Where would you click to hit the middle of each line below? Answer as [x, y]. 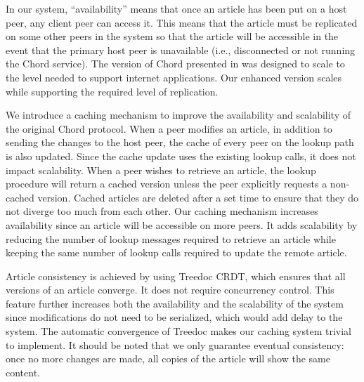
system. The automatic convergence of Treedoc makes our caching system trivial [179, 331]
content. [23, 372]
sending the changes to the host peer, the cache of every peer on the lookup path [180, 142]
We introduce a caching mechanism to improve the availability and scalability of [178, 115]
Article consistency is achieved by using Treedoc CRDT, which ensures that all [176, 276]
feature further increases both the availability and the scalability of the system [175, 303]
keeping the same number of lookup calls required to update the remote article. [176, 252]
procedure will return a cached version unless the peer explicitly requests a [167, 184]
